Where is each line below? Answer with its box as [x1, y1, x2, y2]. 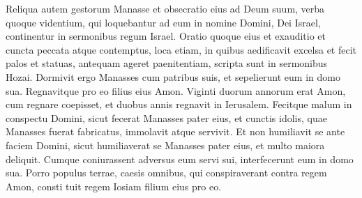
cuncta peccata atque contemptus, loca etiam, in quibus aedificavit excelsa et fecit [6, 42, 357, 56]
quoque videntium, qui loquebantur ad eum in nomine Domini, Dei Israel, [6, 15, 321, 29]
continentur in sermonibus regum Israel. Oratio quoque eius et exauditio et [6, 29, 326, 43]
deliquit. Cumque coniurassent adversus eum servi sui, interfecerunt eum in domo [6, 151, 354, 166]
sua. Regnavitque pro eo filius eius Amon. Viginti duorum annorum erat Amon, [6, 83, 346, 98]
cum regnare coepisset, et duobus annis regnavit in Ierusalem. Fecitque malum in [6, 97, 352, 112]
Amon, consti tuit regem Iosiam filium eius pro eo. [6, 178, 222, 193]
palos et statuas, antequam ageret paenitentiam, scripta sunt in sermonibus [6, 56, 328, 70]
